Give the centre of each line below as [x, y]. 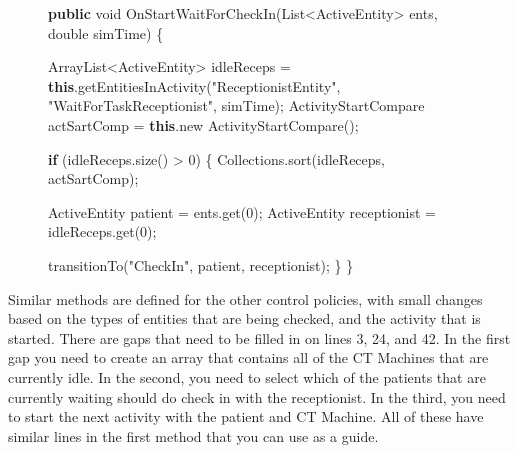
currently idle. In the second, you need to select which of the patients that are [247, 376]
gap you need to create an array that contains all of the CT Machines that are [248, 357]
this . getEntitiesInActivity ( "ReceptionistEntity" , [194, 85]
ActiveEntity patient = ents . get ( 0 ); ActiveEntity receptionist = [242, 211]
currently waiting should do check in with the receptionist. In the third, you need [257, 396]
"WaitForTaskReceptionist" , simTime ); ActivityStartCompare [236, 105]
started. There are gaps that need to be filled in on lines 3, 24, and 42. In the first [259, 337]
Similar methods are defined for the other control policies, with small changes [245, 298]
